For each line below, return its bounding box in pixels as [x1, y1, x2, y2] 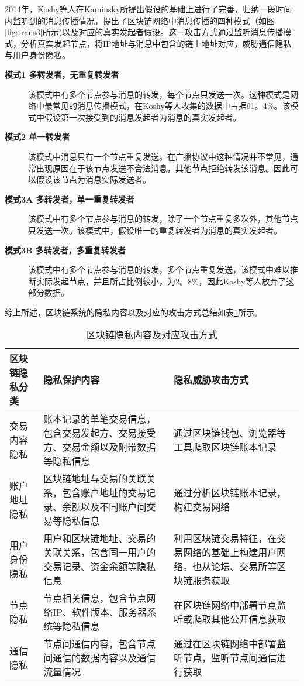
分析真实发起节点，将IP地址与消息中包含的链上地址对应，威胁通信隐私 [20, 37, 292, 49]
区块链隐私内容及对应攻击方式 [86, 328, 217, 342]
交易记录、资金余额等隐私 [43, 560, 156, 574]
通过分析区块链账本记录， [174, 486, 286, 500]
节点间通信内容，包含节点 [43, 637, 156, 651]
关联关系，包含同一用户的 [43, 546, 156, 560]
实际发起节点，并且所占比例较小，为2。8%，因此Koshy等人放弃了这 [36, 275, 295, 287]
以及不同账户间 [81, 500, 147, 514]
